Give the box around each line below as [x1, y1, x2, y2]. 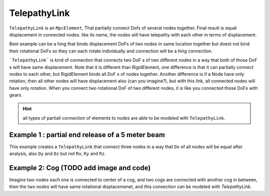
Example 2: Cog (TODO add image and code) [9, 164, 151, 172]
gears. [9, 92, 22, 98]
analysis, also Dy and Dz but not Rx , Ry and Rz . [9, 151, 106, 157]
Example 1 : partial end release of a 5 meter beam [9, 130, 165, 139]
